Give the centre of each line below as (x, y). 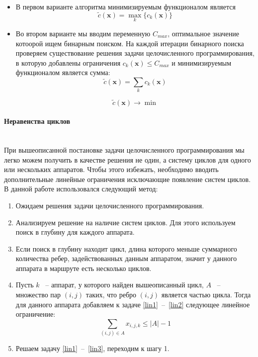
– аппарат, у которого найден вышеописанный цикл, (125, 285)
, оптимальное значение (203, 34)
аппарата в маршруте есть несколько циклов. (84, 268)
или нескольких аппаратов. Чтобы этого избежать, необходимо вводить (111, 169)
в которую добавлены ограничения (68, 62)
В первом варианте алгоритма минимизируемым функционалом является (126, 6)
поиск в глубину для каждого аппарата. (75, 232)
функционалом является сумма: (63, 72)
